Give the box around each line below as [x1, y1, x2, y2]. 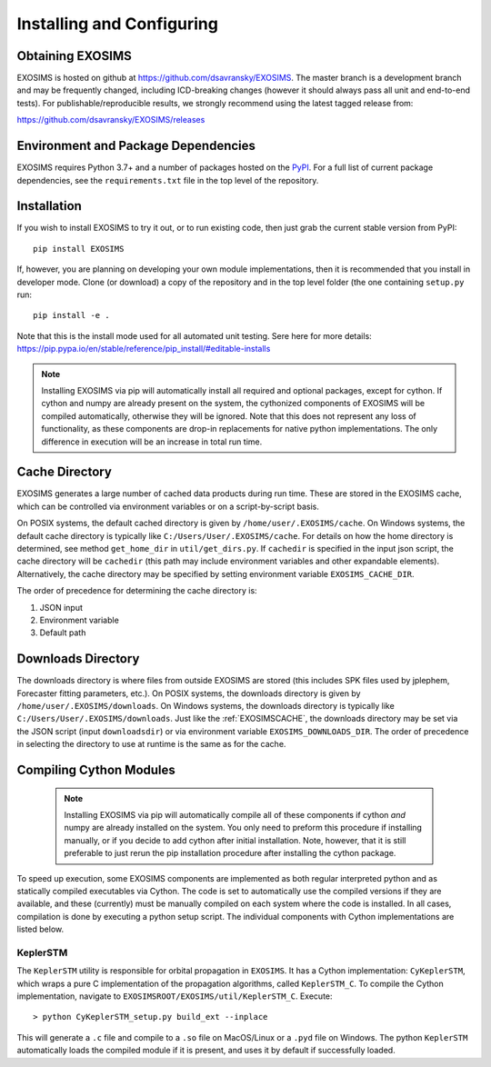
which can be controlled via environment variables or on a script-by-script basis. [16, 501, 320, 512]
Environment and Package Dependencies [16, 138, 256, 154]
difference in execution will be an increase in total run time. [41, 436, 263, 447]
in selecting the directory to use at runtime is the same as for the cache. [16, 739, 286, 750]
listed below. [16, 923, 65, 935]
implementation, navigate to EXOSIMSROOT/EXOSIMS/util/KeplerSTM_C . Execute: [16, 991, 333, 1002]
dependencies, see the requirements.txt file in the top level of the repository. [16, 175, 319, 185]
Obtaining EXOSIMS [16, 48, 132, 64]
